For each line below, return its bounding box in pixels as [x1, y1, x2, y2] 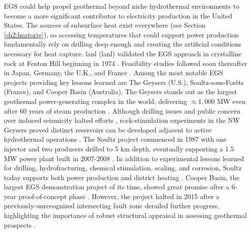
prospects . [4, 219, 36, 230]
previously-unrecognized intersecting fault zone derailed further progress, [4, 200, 220, 211]
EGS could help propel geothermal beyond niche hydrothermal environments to [4, 1, 239, 11]
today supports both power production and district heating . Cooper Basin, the [4, 172, 239, 182]
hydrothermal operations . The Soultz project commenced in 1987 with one [4, 134, 227, 144]
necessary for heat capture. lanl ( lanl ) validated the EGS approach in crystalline [4, 48, 242, 58]
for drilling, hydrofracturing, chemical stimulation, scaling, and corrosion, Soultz [4, 163, 242, 173]
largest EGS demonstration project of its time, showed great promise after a [4, 182, 230, 192]
